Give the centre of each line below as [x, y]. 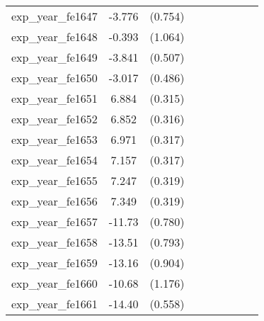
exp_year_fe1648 [54, 36]
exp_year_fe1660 [54, 283]
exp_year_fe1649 [54, 57]
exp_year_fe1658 [54, 242]
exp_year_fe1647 [54, 16]
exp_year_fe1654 [54, 160]
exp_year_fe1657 [54, 221]
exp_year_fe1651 [54, 98]
